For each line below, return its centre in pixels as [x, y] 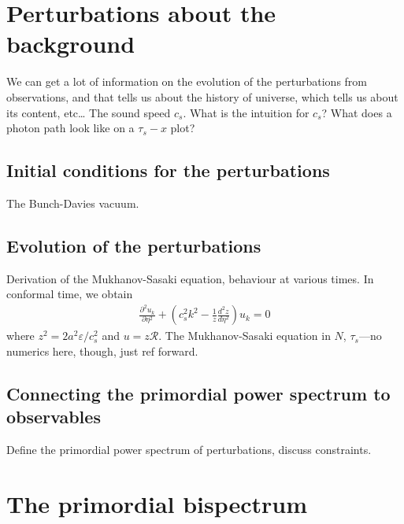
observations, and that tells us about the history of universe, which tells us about [202, 96]
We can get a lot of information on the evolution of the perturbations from [187, 81]
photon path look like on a [70, 128]
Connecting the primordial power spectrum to [198, 393]
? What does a [357, 112]
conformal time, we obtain [70, 294]
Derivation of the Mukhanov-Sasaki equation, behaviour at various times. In [190, 278]
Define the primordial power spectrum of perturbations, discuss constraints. [189, 449]
